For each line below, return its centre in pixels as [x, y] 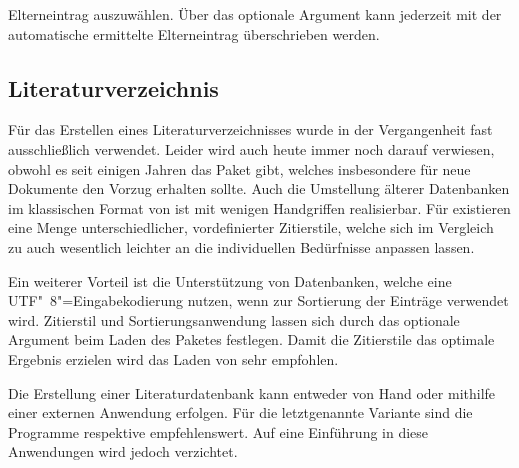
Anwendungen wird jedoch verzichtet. [123, 451]
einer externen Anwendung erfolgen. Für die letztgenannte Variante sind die [240, 412]
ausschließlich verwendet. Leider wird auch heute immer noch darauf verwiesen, [251, 148]
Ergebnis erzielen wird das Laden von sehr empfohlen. [173, 358]
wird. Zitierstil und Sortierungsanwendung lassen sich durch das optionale [234, 319]
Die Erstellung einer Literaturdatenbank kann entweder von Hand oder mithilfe [252, 392]
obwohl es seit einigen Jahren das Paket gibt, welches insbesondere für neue [239, 168]
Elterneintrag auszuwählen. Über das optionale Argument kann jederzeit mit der [255, 14]
